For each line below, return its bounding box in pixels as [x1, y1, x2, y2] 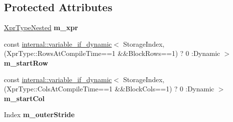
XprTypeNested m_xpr [4, 22, 78, 33]
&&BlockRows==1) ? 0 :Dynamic [117, 48, 220, 58]
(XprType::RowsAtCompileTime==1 [4, 48, 116, 58]
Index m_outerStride [4, 109, 75, 120]
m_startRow [4, 57, 48, 68]
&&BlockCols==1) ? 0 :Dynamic [115, 84, 214, 94]
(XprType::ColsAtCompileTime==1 [4, 84, 113, 94]
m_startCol [4, 93, 45, 103]
